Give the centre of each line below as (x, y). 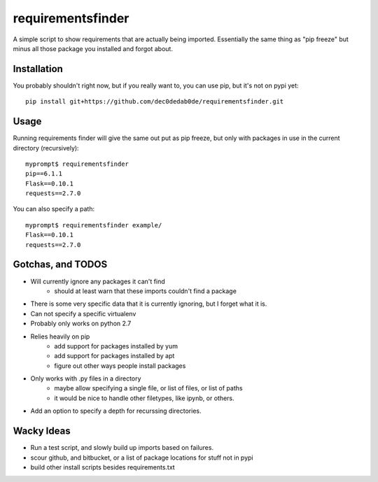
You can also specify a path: (54, 209)
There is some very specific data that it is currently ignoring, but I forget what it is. (149, 304)
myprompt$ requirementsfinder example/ (94, 225)
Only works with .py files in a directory (86, 378)
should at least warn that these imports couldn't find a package (146, 291)
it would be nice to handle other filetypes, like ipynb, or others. (144, 398)
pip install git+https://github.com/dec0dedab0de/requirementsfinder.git (155, 102)
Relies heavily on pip (60, 336)
